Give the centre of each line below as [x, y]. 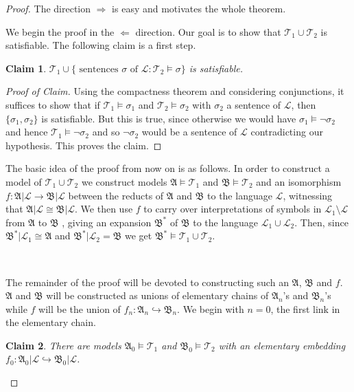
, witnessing [308, 195]
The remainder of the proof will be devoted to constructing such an [147, 282]
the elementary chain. [51, 322]
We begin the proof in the [60, 31]
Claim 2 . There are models [63, 345]
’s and [296, 295]
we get [139, 236]
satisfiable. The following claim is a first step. [101, 45]
